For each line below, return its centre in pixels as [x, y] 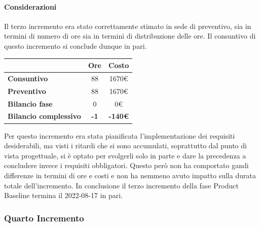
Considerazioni [30, 6]
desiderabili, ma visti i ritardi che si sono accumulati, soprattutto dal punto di [125, 145]
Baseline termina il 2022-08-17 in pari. [64, 195]
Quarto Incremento [44, 218]
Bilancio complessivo [44, 116]
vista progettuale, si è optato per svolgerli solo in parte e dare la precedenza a [125, 155]
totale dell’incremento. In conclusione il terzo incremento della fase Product [121, 185]
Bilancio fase [30, 103]
